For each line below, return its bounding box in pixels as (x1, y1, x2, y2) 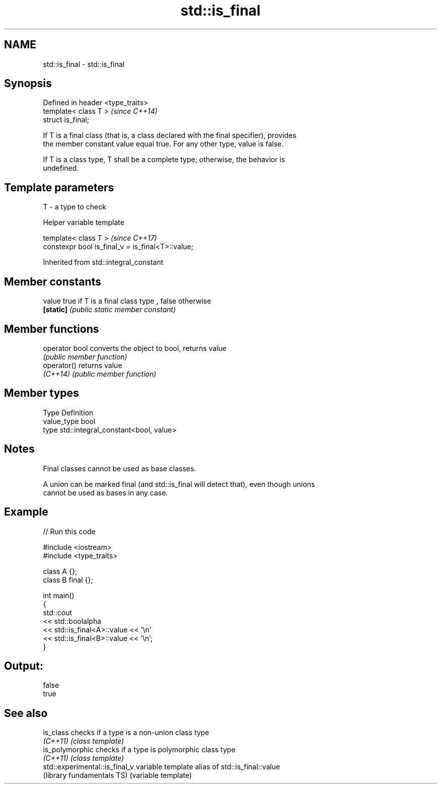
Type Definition (43, 408, 94, 417)
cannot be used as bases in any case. (43, 488, 168, 497)
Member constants (4, 275, 101, 288)
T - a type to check (43, 202, 106, 211)
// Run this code (43, 527, 96, 536)
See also (4, 706, 48, 720)
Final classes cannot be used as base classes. (43, 464, 196, 473)
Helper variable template (43, 218, 124, 227)
